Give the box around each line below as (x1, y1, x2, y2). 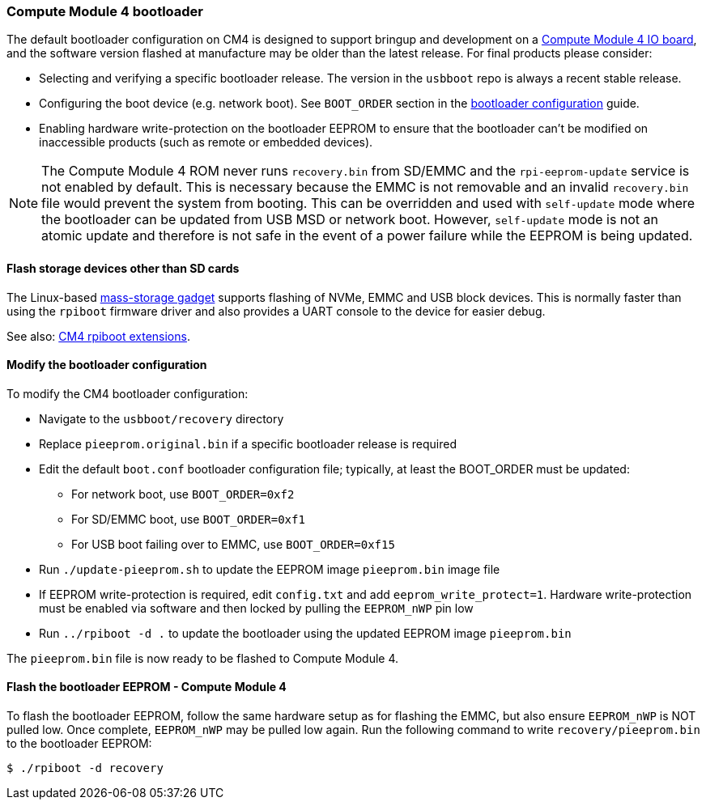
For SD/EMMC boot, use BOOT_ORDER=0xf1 (71, 511, 305, 526)
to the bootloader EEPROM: (6, 736, 152, 751)
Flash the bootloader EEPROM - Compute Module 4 (6, 680, 287, 694)
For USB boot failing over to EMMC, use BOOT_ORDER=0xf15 (71, 537, 395, 551)
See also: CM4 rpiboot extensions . (6, 329, 190, 343)
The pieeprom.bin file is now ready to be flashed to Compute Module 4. (6, 651, 399, 665)
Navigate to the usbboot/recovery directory (39, 411, 284, 426)
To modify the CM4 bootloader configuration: (6, 386, 249, 401)
